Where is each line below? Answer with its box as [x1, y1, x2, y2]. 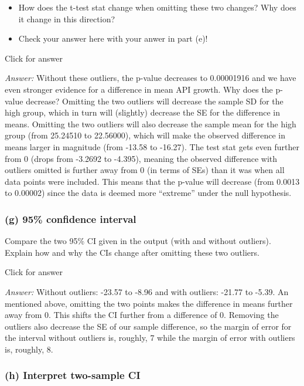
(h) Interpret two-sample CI [5, 368, 141, 382]
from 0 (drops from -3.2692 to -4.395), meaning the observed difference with [5, 152, 278, 164]
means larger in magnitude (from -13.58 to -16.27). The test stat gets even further [5, 140, 299, 153]
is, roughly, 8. [5, 343, 53, 355]
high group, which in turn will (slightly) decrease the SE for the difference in [5, 106, 280, 118]
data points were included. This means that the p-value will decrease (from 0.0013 [5, 175, 300, 187]
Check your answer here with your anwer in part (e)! [18, 32, 208, 45]
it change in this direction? [18, 12, 115, 25]
